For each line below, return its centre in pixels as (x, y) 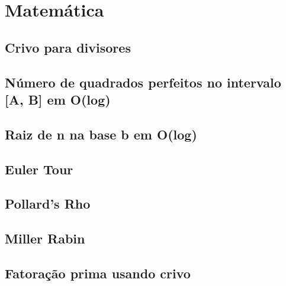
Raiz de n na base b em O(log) (101, 134)
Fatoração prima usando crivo (98, 273)
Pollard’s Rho (48, 204)
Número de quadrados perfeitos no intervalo (143, 82)
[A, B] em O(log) (58, 99)
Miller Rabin (45, 238)
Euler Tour (39, 169)
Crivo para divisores (68, 47)
